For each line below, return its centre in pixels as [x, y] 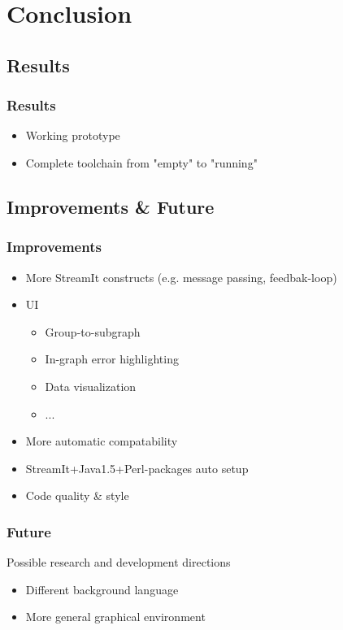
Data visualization [91, 386]
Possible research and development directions [119, 562]
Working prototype [73, 135]
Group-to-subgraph [93, 331]
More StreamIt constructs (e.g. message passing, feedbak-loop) [181, 277]
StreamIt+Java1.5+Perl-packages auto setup [137, 468]
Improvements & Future [111, 206]
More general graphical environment [115, 617]
